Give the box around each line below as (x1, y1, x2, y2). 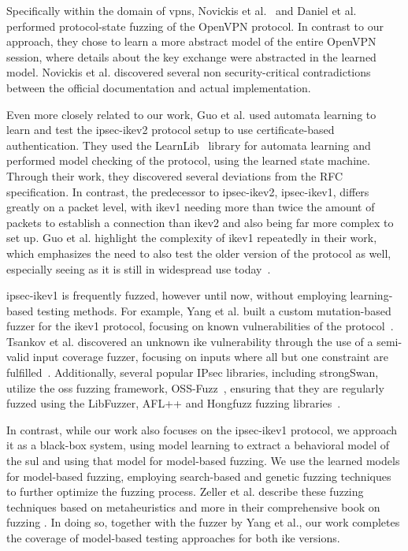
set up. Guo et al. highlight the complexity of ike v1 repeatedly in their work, (6, 229, 377, 246)
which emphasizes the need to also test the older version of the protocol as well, (6, 244, 391, 261)
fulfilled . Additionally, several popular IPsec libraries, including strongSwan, (6, 364, 379, 381)
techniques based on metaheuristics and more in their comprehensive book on (6, 498, 380, 515)
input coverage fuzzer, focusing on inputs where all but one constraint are (32, 348, 388, 365)
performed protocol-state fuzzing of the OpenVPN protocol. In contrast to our (6, 17, 384, 34)
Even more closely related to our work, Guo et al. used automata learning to (6, 106, 376, 122)
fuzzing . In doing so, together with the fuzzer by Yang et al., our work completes (6, 514, 400, 531)
